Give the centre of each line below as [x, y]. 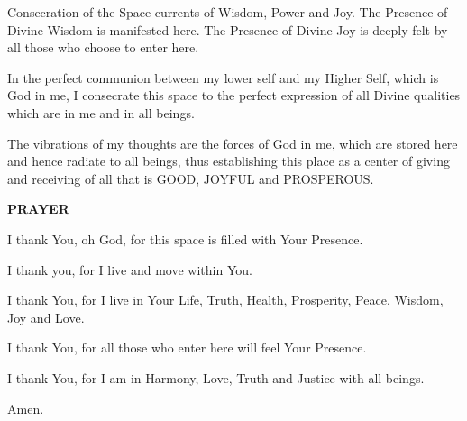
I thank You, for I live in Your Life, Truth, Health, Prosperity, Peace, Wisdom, [225, 300]
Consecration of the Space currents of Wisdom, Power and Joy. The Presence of [228, 12]
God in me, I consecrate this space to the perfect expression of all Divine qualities [234, 95]
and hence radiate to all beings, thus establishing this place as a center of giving [229, 161]
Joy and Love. [46, 317]
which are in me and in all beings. [101, 112]
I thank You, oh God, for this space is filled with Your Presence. [185, 238]
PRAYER [38, 209]
